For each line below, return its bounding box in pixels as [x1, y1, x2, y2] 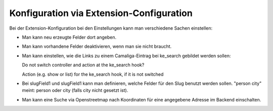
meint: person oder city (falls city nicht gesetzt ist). [22, 87, 128, 93]
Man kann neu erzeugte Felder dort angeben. [22, 34, 117, 40]
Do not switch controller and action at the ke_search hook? [22, 62, 145, 68]
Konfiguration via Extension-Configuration [9, 8, 193, 19]
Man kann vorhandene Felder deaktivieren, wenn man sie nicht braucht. [22, 43, 172, 50]
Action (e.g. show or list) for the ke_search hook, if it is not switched [22, 71, 164, 77]
